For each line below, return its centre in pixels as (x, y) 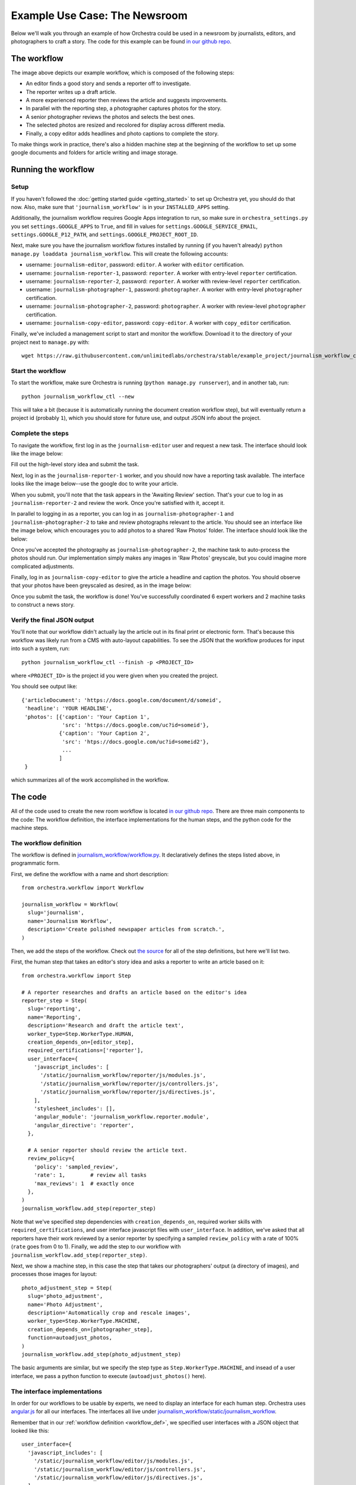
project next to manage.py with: (50, 342)
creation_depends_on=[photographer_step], (90, 1329)
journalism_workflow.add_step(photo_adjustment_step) (101, 1354)
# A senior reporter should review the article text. (107, 1150)
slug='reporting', (54, 1009)
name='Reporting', (54, 1017)
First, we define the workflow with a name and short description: (90, 874)
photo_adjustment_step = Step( (67, 1288)
